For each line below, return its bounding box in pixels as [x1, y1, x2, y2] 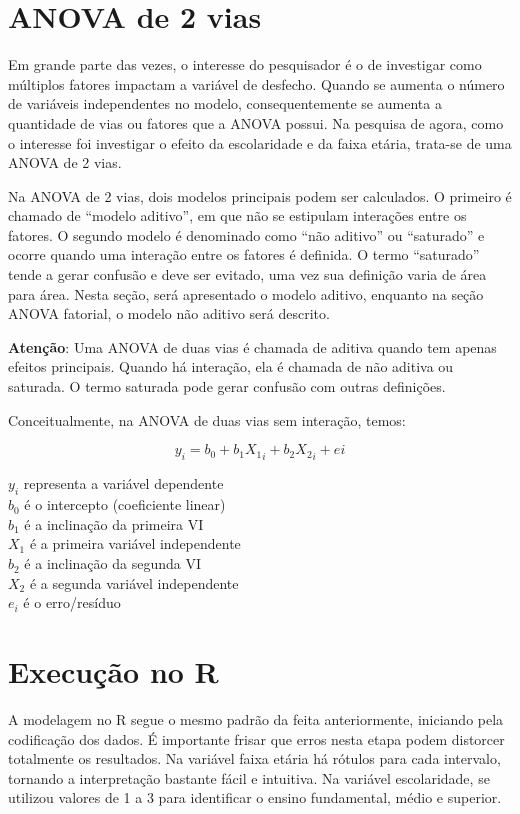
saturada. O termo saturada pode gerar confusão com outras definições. [8, 376, 446, 397]
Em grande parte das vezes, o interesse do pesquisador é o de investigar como [8, 54, 482, 75]
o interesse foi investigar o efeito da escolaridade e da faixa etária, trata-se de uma [8, 132, 512, 153]
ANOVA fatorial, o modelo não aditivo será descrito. [8, 303, 330, 324]
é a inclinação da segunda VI [24, 553, 201, 574]
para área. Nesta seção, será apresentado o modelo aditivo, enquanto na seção [8, 283, 484, 304]
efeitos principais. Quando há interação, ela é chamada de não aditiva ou [8, 356, 454, 377]
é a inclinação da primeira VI [24, 513, 204, 534]
